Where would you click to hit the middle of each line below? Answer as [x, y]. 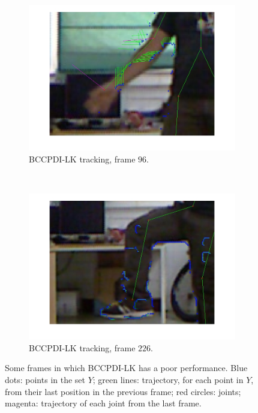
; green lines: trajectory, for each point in [168, 379]
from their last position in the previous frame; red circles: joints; [123, 391]
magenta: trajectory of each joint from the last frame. [103, 403]
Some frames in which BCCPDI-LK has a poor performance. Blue [126, 368]
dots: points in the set [45, 379]
